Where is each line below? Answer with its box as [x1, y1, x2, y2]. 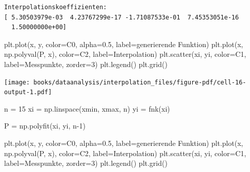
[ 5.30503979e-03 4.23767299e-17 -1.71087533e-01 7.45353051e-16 [4, 13, 239, 21]
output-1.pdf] [4, 89, 52, 96]
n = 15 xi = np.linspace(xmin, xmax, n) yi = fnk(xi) [4, 103, 170, 114]
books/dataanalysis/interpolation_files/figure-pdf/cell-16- [33, 78, 246, 86]
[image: [4, 78, 30, 86]
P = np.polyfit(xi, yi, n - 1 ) [4, 120, 86, 131]
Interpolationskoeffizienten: [4, 4, 107, 11]
